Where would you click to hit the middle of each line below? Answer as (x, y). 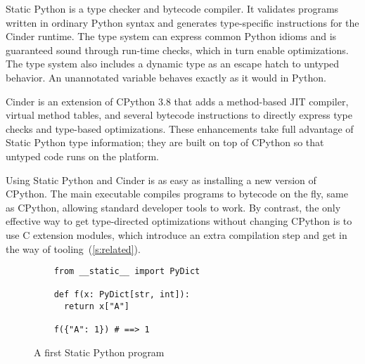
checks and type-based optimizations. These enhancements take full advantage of (180, 128)
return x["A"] (97, 307)
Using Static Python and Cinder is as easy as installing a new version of (161, 180)
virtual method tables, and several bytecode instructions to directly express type (179, 115)
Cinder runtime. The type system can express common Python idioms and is (171, 36)
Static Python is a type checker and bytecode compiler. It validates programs (172, 8)
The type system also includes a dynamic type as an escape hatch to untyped (173, 64)
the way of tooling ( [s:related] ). (73, 248)
